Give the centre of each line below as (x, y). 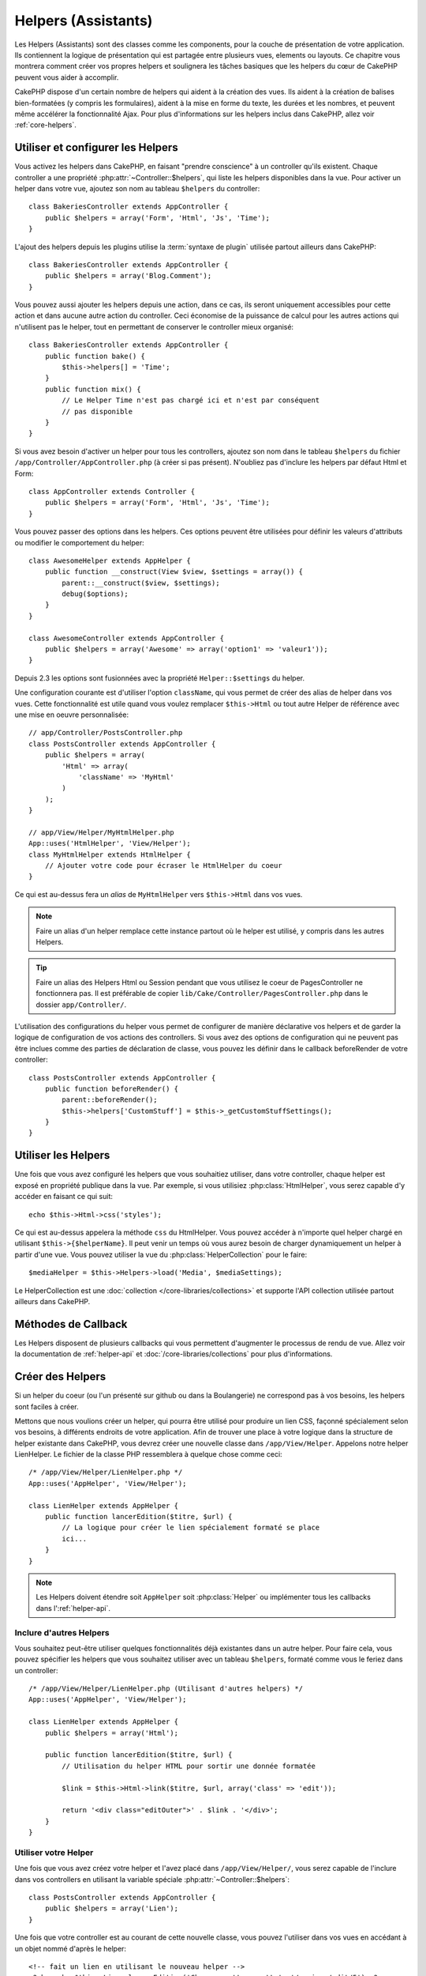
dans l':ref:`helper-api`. (73, 1608)
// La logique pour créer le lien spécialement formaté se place (191, 1528)
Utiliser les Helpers (62, 1155)
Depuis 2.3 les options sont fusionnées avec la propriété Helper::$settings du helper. (160, 678)
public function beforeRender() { (112, 1088)
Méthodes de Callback (71, 1324)
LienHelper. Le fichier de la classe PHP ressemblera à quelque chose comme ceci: (149, 1454)
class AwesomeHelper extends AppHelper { (110, 560)
